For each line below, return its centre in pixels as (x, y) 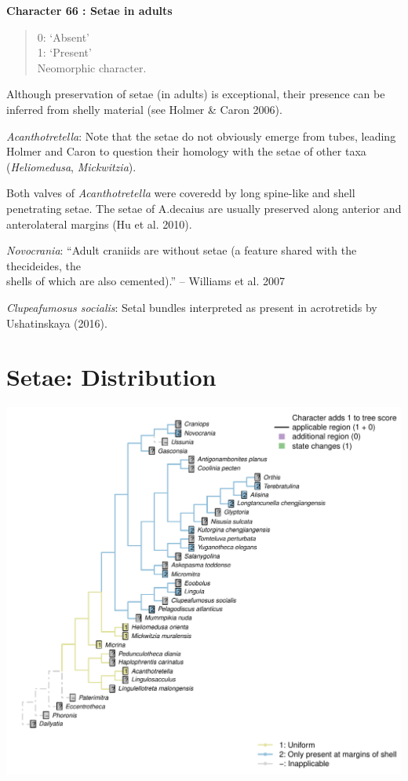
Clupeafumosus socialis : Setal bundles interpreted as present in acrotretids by (192, 307)
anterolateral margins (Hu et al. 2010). (99, 224)
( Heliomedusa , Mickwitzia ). (71, 166)
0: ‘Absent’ (63, 37)
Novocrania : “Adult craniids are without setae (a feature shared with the (182, 250)
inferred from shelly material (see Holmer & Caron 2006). (144, 109)
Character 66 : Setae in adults (89, 10)
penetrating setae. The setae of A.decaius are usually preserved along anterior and (204, 208)
